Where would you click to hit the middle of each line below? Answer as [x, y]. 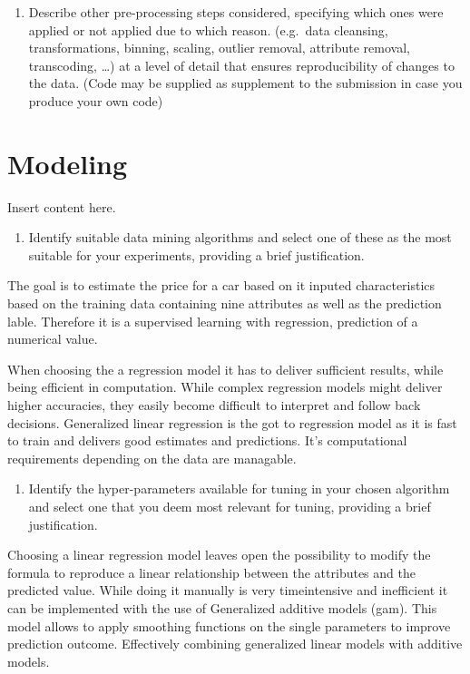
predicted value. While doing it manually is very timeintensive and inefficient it [228, 590]
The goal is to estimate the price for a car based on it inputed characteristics [221, 285]
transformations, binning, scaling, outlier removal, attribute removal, [219, 48]
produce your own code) [96, 100]
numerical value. [53, 339]
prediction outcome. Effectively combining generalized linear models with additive [235, 644]
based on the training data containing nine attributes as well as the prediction [225, 303]
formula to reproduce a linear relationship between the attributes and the [211, 572]
